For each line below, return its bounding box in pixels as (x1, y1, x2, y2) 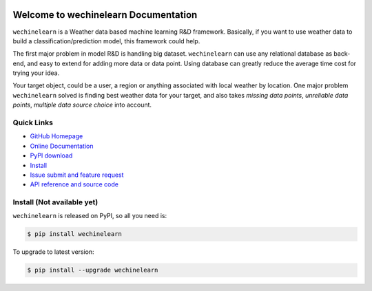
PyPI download (30, 151, 73, 160)
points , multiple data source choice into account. (12, 100, 152, 109)
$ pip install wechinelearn (27, 230, 122, 238)
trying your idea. (12, 69, 60, 77)
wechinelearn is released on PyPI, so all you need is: (12, 212, 167, 220)
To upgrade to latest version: (12, 248, 94, 256)
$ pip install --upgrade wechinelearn (27, 266, 158, 274)
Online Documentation (30, 142, 94, 150)
